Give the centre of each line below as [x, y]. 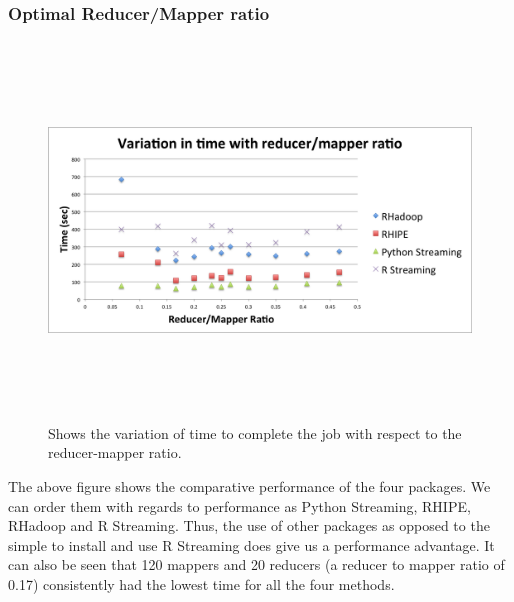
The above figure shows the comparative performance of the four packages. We [249, 485]
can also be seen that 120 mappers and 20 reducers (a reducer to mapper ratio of [256, 564]
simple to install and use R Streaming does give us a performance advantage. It [251, 544]
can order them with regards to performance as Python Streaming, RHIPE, [239, 505]
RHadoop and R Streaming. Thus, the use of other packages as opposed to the [249, 525]
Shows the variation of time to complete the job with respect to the [255, 432]
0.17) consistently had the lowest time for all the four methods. [201, 583]
